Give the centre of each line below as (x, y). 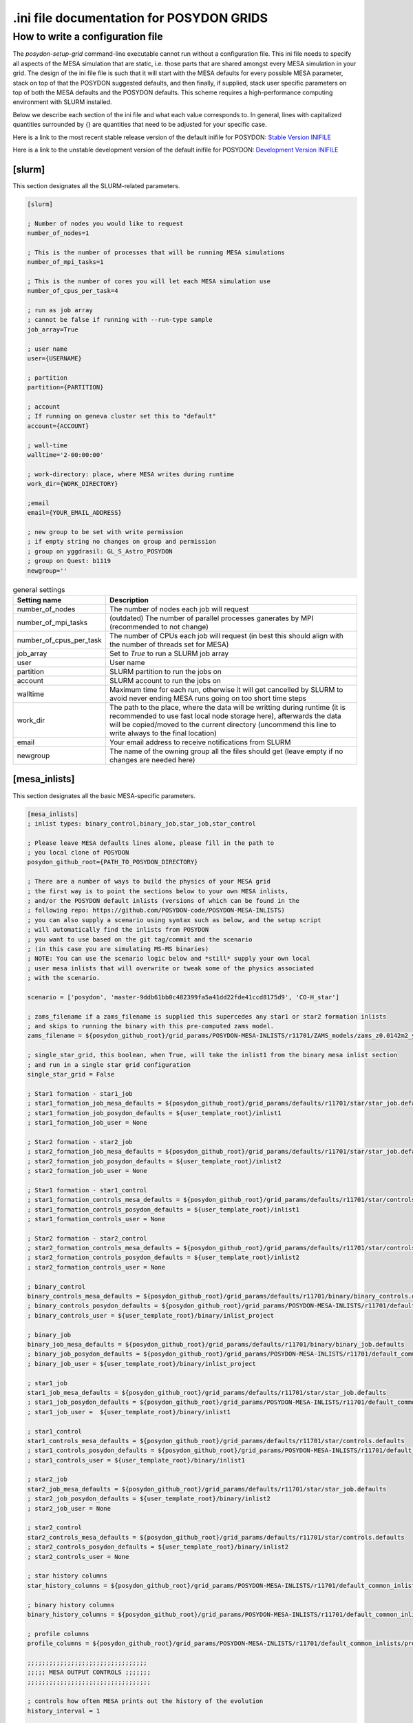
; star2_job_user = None (69, 1508)
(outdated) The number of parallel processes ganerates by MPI (211, 618)
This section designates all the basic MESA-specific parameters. (104, 795)
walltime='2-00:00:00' (65, 455)
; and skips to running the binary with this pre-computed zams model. (151, 1026)
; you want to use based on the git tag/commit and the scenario (140, 939)
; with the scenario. (64, 978)
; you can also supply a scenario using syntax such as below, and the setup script (174, 920)
